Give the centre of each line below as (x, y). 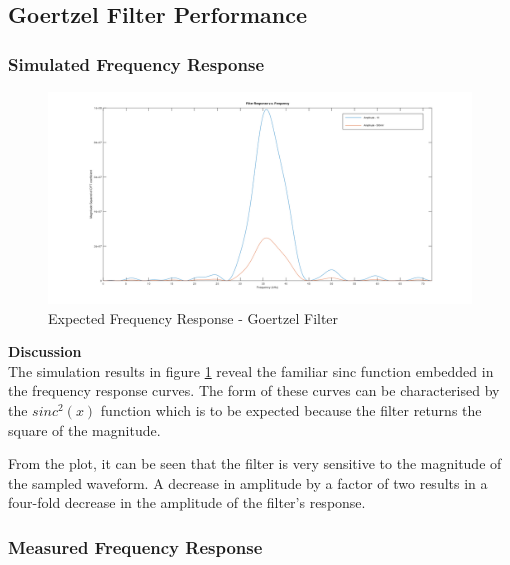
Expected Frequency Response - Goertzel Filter (193, 317)
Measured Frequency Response (135, 546)
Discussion (45, 351)
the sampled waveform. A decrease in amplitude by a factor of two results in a (248, 482)
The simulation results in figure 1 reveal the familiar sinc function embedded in (251, 370)
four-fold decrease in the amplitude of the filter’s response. (187, 502)
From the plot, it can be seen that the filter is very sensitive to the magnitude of (255, 463)
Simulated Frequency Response (136, 63)
